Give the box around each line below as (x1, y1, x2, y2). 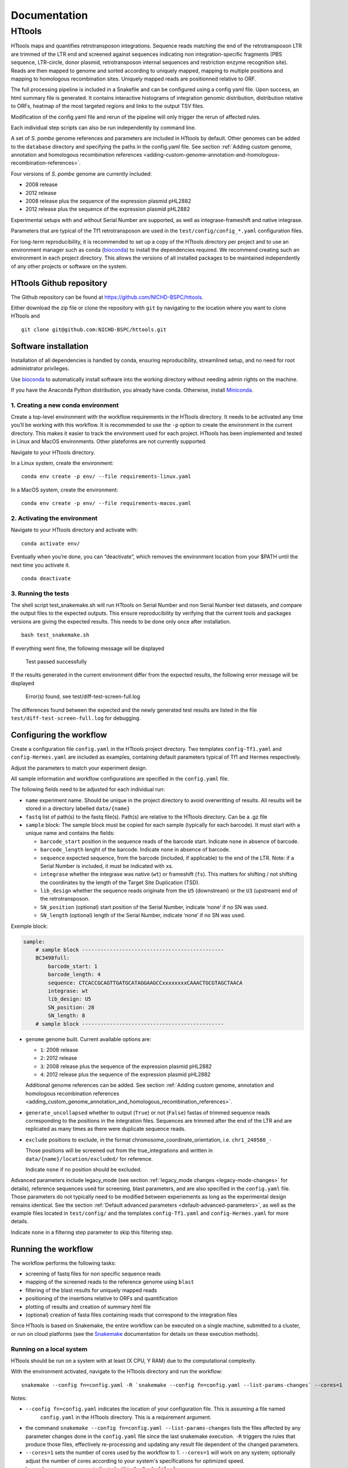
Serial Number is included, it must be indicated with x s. (40, 862, 173, 869)
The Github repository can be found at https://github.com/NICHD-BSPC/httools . (11, 294, 204, 301)
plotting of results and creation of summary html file (25, 1303, 151, 1310)
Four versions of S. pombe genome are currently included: (11, 170, 152, 177)
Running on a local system (11, 1345, 88, 1353)
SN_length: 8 (47, 1012, 86, 1019)
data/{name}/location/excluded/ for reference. (25, 1155, 153, 1162)
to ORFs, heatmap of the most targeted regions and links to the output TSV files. (11, 103, 204, 110)
